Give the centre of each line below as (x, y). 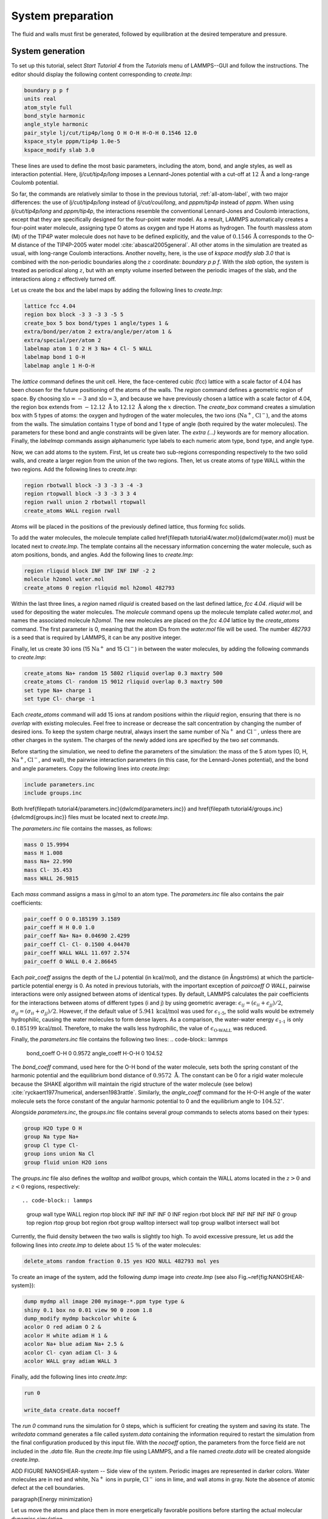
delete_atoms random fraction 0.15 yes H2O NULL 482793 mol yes (122, 1261)
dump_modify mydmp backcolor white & (80, 1318)
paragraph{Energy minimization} (52, 1499)
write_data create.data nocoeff (72, 1410)
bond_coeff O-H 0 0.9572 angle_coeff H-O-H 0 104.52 (95, 1053)
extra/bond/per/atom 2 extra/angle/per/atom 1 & (98, 332)
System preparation (62, 16)
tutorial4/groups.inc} (257, 809)
